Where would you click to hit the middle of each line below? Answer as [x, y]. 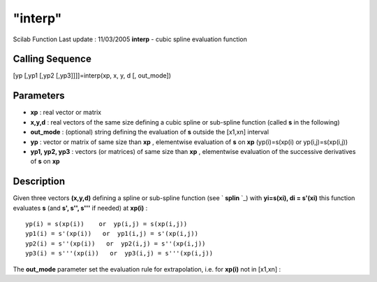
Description [39, 182]
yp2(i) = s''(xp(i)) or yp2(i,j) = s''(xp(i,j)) [116, 244]
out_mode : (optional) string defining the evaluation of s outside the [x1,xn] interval [149, 132]
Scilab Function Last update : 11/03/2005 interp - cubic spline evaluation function [130, 39]
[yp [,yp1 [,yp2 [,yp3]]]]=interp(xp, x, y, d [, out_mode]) [92, 76]
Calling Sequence [52, 59]
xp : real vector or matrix [66, 113]
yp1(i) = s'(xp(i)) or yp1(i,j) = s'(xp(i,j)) [112, 234]
